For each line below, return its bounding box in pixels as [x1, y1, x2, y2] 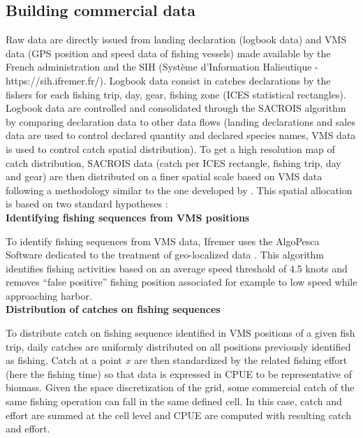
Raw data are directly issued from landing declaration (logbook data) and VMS [6, 32, 347, 47]
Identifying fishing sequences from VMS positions [6, 210, 250, 224]
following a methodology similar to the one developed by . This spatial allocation [6, 182, 353, 197]
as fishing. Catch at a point [6, 353, 122, 367]
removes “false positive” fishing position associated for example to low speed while [6, 275, 357, 289]
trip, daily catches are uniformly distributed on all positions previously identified [6, 339, 351, 353]
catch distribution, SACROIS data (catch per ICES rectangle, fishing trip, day [6, 155, 341, 170]
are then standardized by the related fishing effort [134, 353, 348, 367]
